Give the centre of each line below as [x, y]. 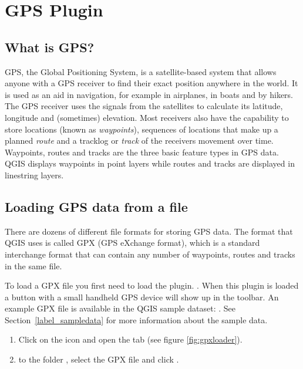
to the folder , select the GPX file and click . [99, 359]
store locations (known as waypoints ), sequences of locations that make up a [142, 129]
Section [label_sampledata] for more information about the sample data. [136, 319]
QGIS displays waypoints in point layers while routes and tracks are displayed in [150, 163]
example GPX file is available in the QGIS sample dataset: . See [120, 308]
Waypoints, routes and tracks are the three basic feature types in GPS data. [142, 152]
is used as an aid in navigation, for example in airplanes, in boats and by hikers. [149, 94]
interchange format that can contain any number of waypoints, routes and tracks [150, 254]
